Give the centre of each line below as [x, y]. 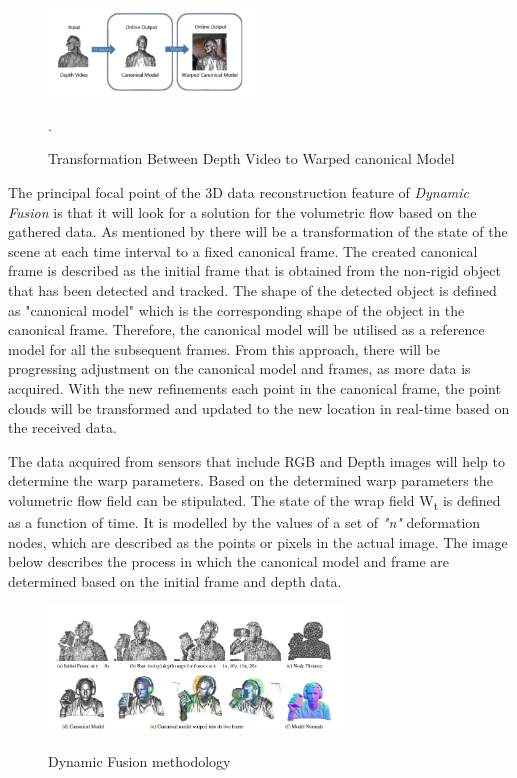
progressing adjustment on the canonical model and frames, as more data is [239, 368]
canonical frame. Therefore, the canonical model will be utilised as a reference [246, 329]
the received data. [62, 427]
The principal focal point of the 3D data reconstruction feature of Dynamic [239, 191]
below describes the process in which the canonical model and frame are [229, 561]
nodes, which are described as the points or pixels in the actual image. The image [258, 541]
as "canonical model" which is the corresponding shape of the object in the [236, 309]
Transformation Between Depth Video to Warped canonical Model [251, 158]
